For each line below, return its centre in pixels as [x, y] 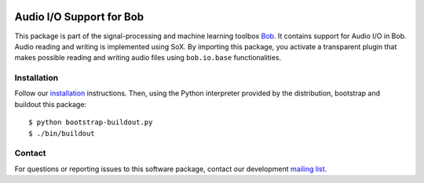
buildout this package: [50, 104]
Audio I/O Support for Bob [79, 17]
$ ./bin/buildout [62, 133]
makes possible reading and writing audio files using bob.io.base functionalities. [148, 58]
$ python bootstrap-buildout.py [91, 122]
